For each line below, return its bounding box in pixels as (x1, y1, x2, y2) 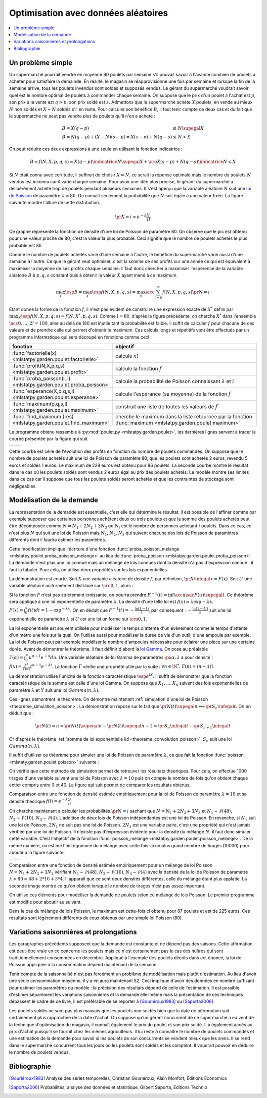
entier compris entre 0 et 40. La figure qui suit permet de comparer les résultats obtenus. (9, 782, 191, 788)
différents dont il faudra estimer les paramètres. (9, 537, 106, 543)
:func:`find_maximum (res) (12, 413, 74, 420)
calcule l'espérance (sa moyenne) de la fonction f (115, 390, 231, 397)
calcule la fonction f (115, 365, 162, 372)
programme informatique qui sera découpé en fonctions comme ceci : (9, 334, 152, 340)
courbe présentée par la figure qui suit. (9, 436, 89, 442)
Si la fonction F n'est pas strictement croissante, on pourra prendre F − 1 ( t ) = (9, 591, 168, 598)
